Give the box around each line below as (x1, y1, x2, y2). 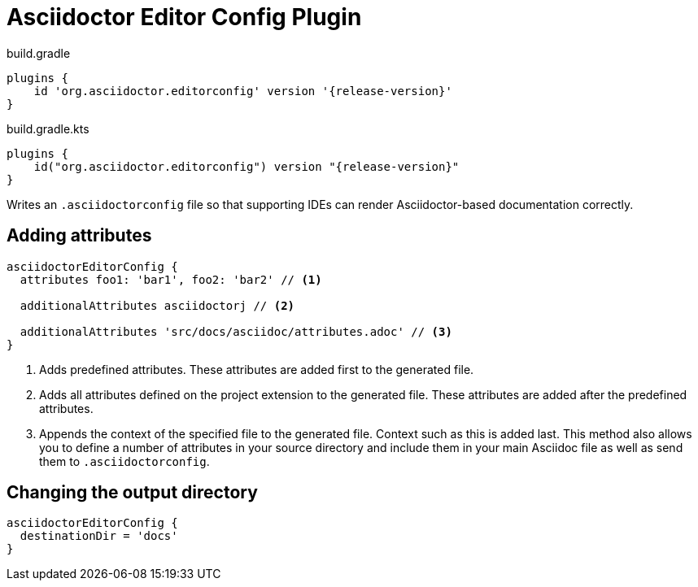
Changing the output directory (7, 482, 258, 503)
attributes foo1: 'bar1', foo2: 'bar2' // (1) (20, 272, 322, 286)
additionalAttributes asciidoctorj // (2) (20, 298, 295, 312)
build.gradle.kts (7, 121, 89, 136)
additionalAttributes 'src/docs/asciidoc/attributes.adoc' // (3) (20, 324, 452, 338)
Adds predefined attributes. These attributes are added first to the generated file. (39, 362, 474, 376)
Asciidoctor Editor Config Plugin (7, 3, 362, 31)
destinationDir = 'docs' (20, 529, 178, 543)
